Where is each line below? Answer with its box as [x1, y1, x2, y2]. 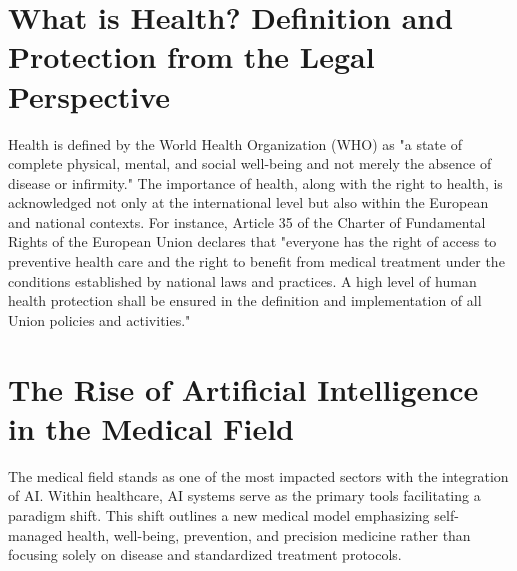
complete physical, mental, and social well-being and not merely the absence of [8, 153, 492, 174]
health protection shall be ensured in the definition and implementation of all [8, 290, 482, 311]
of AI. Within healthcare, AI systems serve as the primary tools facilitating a [8, 485, 481, 506]
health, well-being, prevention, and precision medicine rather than [67, 524, 471, 545]
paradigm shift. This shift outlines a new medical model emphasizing [8, 504, 430, 525]
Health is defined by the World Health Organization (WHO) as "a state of [8, 133, 462, 154]
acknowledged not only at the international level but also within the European [8, 192, 489, 213]
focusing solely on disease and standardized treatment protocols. [8, 544, 402, 565]
